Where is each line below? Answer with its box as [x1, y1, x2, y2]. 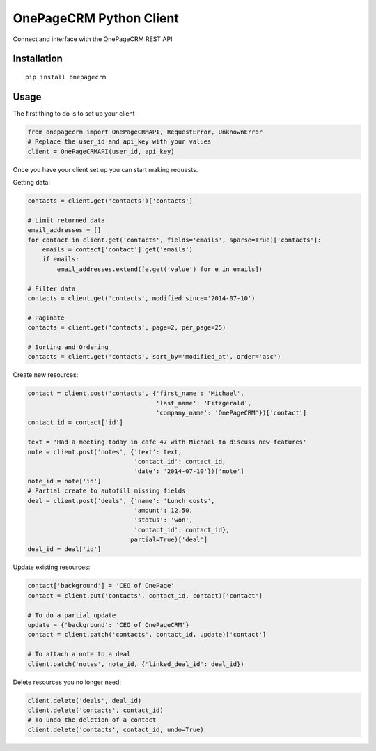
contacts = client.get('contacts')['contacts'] [27, 196, 193, 205]
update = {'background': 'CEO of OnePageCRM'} [27, 621, 189, 628]
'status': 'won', [134, 516, 193, 524]
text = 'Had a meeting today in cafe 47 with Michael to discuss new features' [27, 438, 307, 446]
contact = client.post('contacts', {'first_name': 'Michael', [27, 389, 244, 397]
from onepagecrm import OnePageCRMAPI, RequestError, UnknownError [27, 127, 263, 136]
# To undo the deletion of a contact [27, 716, 157, 724]
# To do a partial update [27, 611, 116, 619]
